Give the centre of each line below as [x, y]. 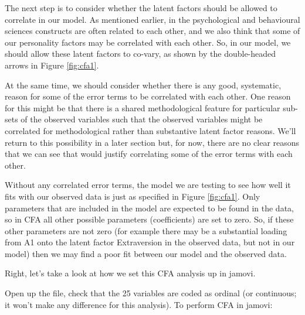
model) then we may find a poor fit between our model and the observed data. [146, 253]
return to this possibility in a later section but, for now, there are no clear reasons [152, 142]
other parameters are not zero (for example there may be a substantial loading [146, 230]
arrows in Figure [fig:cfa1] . [52, 65]
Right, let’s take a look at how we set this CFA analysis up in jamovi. [130, 273]
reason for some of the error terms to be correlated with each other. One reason [148, 96]
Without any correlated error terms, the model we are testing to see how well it [148, 185]
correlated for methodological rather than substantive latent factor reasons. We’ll [150, 130]
